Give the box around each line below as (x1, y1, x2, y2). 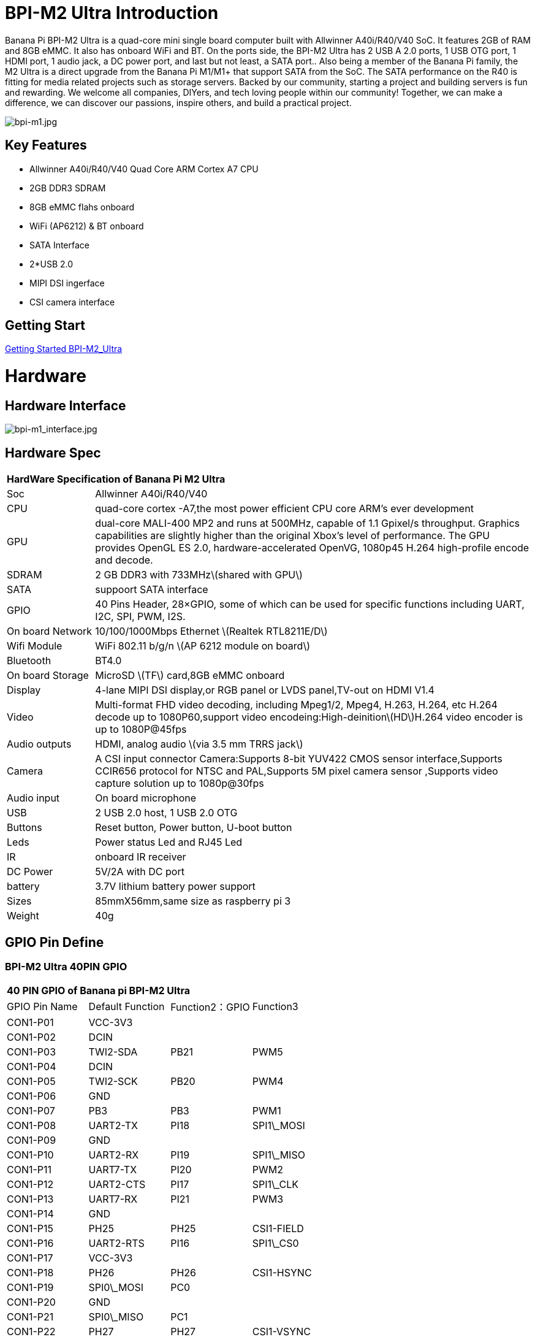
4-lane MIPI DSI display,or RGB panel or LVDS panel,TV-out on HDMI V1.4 (95, 684, 434, 697)
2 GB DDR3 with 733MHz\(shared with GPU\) (95, 569, 303, 581)
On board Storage (7, 669, 89, 682)
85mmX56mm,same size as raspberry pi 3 (95, 895, 291, 908)
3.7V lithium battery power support (95, 880, 256, 893)
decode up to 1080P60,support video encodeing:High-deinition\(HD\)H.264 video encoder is (95, 711, 523, 724)
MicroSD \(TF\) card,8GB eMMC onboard (95, 669, 285, 682)
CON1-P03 (7, 1046, 56, 1059)
